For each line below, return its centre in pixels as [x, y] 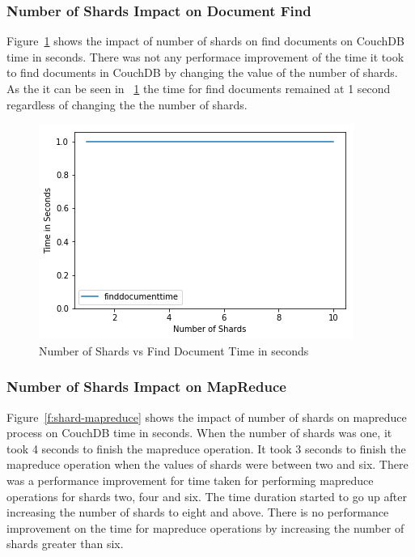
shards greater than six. [65, 544]
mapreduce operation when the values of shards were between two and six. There [207, 464]
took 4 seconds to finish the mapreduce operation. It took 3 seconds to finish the [206, 448]
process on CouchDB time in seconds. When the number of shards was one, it [199, 433]
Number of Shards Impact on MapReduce [146, 387]
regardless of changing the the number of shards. [127, 104]
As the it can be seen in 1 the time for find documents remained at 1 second [199, 88]
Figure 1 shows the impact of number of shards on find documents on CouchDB [205, 41]
